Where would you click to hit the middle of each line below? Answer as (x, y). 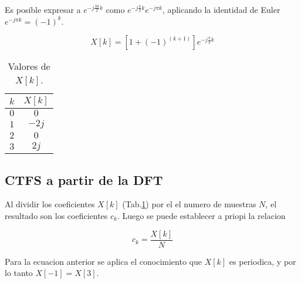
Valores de (29, 66)
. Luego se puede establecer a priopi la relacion (201, 215)
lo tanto (19, 273)
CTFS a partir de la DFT (84, 179)
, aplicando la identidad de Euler (221, 9)
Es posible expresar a (43, 9)
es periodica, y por (263, 261)
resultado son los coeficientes (56, 215)
